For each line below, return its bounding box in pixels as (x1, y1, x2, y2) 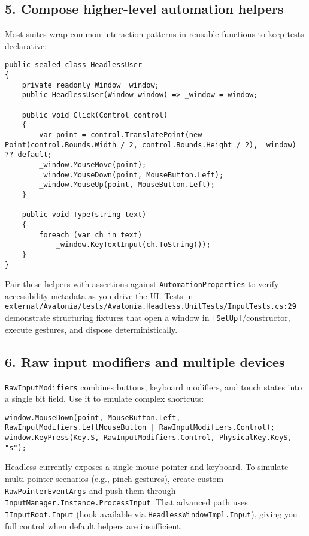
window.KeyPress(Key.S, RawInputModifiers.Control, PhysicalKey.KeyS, (5, 433, 292, 442)
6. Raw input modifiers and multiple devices (5, 352, 285, 371)
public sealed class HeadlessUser (5, 61, 143, 70)
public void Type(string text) (22, 210, 147, 219)
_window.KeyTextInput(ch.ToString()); (56, 240, 211, 249)
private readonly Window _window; (22, 80, 159, 89)
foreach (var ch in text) (39, 230, 143, 239)
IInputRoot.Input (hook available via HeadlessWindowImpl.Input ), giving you (5, 507, 298, 520)
